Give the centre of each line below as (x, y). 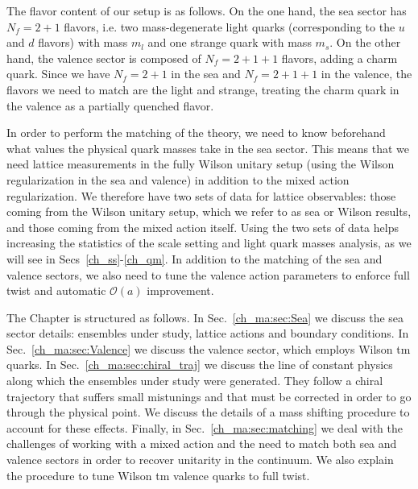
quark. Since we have (58, 74)
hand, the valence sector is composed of (104, 58)
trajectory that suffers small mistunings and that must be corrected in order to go (209, 396)
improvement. (180, 290)
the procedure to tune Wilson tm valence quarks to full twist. (158, 475)
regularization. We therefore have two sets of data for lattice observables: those (201, 195)
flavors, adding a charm (339, 58)
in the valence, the (366, 74)
